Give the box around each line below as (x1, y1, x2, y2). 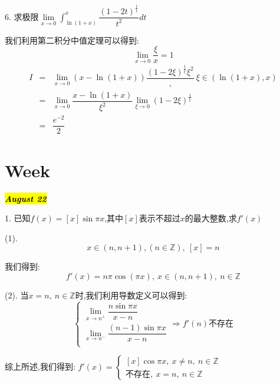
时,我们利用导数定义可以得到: (75, 288, 187, 301)
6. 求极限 (5, 10, 39, 22)
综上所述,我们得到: (5, 360, 75, 373)
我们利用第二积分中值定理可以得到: (5, 34, 139, 46)
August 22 (5, 192, 47, 204)
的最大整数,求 (185, 212, 237, 224)
